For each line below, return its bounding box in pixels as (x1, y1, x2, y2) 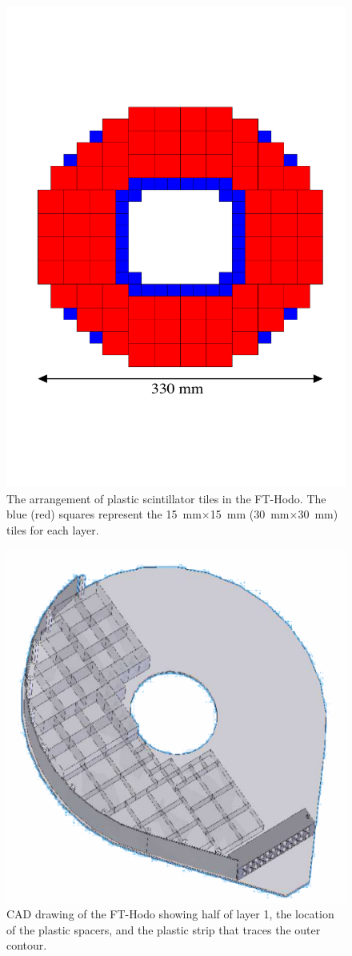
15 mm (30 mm (210, 506, 290, 522)
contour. (6, 937, 47, 954)
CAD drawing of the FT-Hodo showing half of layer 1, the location (6, 906, 334, 922)
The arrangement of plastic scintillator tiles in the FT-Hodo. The (6, 490, 326, 506)
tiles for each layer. (6, 521, 99, 538)
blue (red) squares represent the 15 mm (6, 506, 202, 522)
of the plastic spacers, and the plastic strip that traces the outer (6, 921, 321, 938)
